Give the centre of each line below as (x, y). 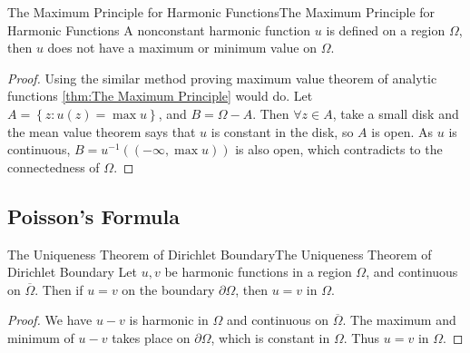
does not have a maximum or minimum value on (182, 48)
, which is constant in (270, 337)
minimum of (41, 337)
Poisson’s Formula (93, 216)
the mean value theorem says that (102, 131)
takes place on (151, 337)
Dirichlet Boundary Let (73, 272)
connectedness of (54, 167)
